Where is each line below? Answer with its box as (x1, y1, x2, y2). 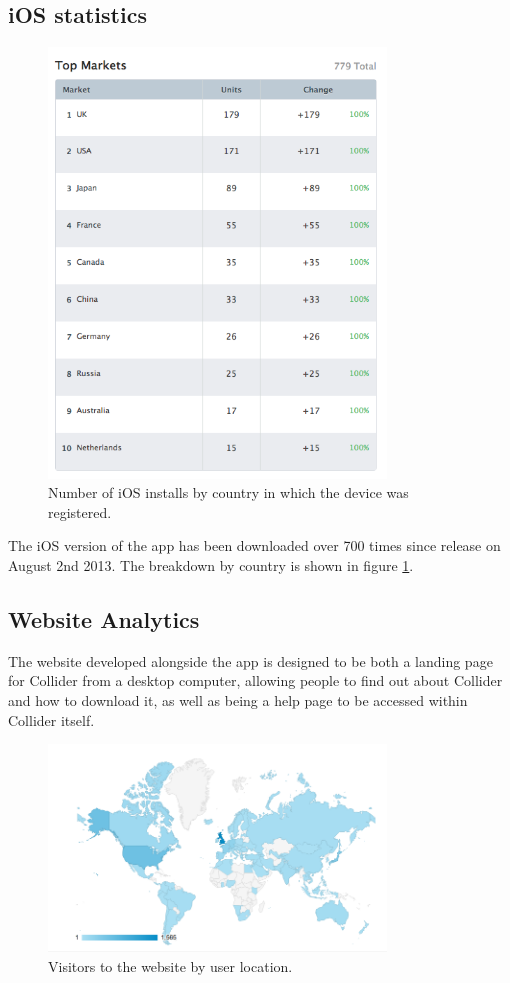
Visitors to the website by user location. (48, 955, 293, 976)
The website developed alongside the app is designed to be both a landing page (8, 650, 493, 671)
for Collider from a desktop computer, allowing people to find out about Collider (8, 670, 503, 691)
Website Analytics (8, 604, 200, 635)
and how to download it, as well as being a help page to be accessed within (8, 690, 468, 711)
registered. (48, 501, 112, 522)
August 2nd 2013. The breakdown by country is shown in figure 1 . (8, 555, 414, 576)
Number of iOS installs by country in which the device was (48, 482, 409, 503)
